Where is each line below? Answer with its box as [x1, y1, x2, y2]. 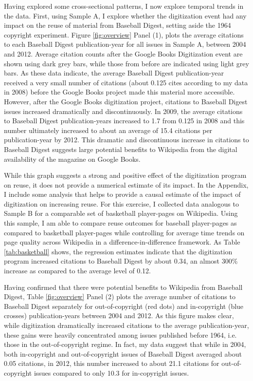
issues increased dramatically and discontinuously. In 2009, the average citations [4, 106, 243, 116]
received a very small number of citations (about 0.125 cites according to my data [4, 77, 248, 87]
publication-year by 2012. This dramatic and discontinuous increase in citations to [4, 134, 249, 145]
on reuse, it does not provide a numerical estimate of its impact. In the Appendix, [4, 179, 249, 190]
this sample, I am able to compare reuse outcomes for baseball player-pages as [4, 218, 237, 228]
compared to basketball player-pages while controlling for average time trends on [4, 227, 245, 237]
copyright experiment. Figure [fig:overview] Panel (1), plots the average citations [4, 29, 244, 39]
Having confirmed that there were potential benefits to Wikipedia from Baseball [4, 282, 243, 292]
